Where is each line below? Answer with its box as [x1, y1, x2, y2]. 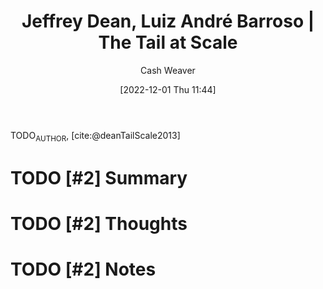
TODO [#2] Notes [10, 258, 157, 281]
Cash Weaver [140, 64, 196, 76]
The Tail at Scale [98, 31, 238, 54]
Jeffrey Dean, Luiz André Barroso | [21, 10, 315, 33]
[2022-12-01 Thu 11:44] [119, 83, 217, 95]
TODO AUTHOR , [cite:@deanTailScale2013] [10, 129, 181, 144]
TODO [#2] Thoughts [10, 213, 188, 235]
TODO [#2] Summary [10, 166, 188, 189]
